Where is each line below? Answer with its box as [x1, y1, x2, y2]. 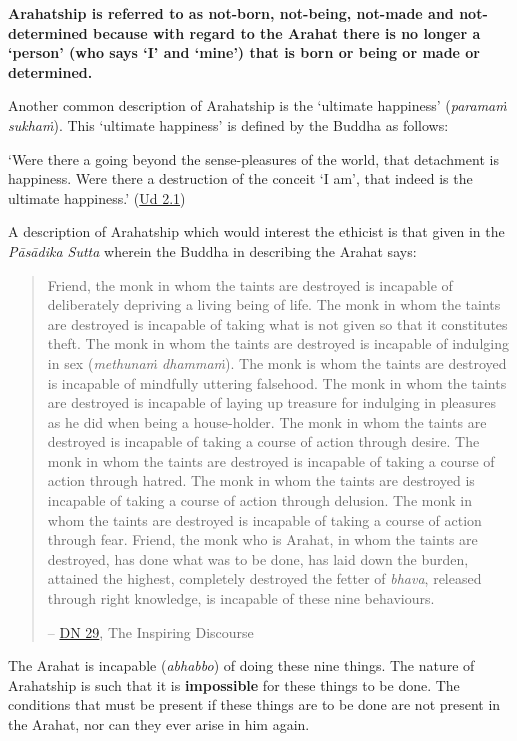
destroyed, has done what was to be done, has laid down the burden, [47, 548, 469, 569]
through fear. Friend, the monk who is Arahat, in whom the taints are [47, 529, 478, 550]
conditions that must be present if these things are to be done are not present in [8, 694, 501, 715]
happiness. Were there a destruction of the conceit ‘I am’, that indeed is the [8, 168, 473, 189]
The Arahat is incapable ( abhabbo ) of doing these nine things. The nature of [8, 655, 475, 676]
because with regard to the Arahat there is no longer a [93, 22, 481, 43]
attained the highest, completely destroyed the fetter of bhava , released [47, 568, 482, 589]
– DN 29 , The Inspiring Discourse [47, 621, 254, 642]
